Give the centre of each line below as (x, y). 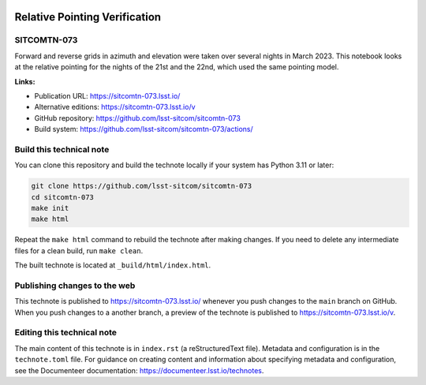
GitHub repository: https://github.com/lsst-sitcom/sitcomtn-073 (137, 118)
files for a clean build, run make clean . (79, 250)
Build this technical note (62, 149)
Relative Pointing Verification (88, 17)
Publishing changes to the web (75, 286)
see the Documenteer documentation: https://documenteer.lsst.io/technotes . (139, 370)
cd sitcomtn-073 (63, 197)
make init (50, 208)
